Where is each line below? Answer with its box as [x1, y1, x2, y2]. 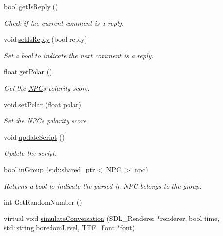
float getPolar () [4, 66, 52, 77]
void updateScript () [4, 131, 65, 142]
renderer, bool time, [160, 213, 220, 223]
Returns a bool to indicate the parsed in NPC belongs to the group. [4, 180, 202, 190]
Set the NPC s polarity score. [4, 115, 88, 126]
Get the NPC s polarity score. [4, 82, 90, 93]
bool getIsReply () [4, 1, 58, 11]
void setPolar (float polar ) [4, 99, 82, 109]
